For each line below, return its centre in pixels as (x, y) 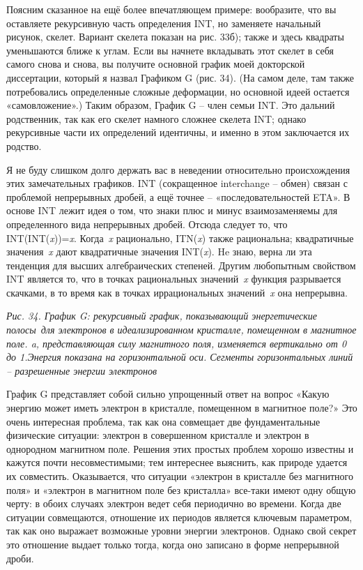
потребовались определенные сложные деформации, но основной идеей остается (178, 91)
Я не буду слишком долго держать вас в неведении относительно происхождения (178, 169)
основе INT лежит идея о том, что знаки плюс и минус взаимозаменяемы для (172, 210)
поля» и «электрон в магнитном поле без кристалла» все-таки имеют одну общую (181, 489)
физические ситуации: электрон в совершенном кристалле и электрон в (158, 435)
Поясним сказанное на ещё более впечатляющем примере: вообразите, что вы (171, 9)
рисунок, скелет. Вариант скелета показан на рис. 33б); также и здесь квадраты (175, 37)
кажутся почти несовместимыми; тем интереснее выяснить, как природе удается (177, 462)
